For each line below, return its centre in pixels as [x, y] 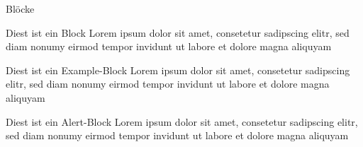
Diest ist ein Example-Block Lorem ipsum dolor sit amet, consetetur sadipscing [178, 70]
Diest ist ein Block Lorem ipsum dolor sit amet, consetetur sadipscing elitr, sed [178, 32]
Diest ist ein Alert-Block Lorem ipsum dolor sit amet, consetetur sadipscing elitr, [182, 121]
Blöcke [20, 8]
